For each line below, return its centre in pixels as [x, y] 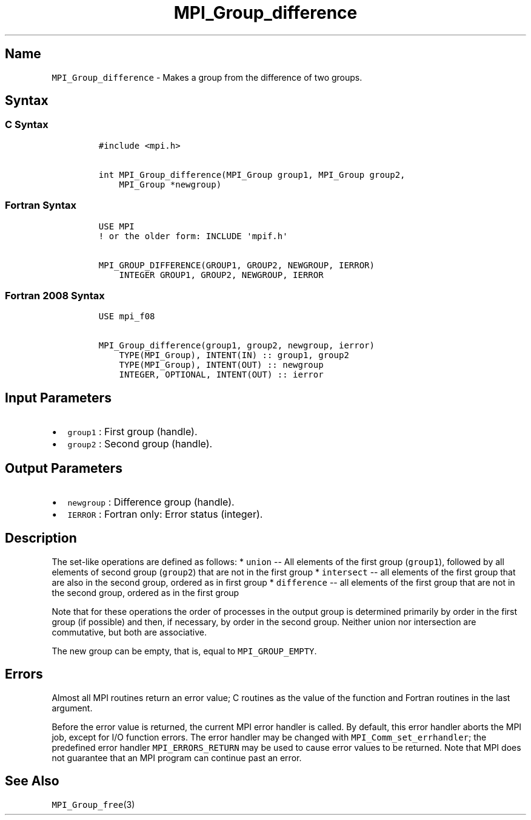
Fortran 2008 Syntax [55, 295]
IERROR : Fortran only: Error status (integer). [165, 514]
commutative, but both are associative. [129, 632]
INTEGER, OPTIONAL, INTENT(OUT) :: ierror [221, 375]
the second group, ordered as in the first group [145, 592]
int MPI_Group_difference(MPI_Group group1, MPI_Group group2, [252, 175]
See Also [32, 781]
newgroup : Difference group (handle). [151, 502]
